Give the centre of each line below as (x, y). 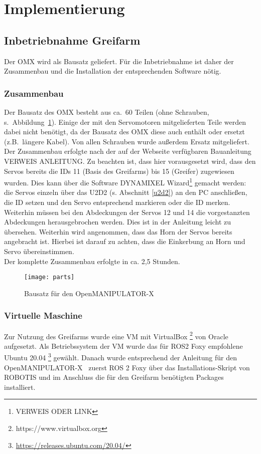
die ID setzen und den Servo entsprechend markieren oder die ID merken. (117, 202)
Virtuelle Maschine (43, 315)
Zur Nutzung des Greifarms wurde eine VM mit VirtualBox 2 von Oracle (116, 335)
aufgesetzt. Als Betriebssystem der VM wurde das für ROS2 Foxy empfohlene (123, 346)
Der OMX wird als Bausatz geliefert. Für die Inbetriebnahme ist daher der (119, 61)
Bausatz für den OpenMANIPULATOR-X (89, 293)
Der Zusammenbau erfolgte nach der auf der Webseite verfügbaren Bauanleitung (128, 151)
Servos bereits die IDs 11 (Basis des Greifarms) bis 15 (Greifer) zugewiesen (119, 171)
